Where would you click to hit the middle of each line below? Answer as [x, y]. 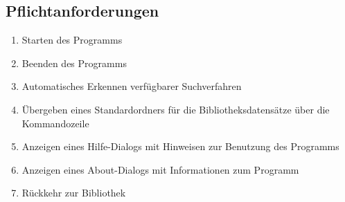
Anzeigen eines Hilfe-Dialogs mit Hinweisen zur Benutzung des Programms [180, 146]
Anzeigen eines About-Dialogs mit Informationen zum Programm [160, 169]
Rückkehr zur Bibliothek [74, 193]
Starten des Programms [72, 40]
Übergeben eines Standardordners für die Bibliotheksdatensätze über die [176, 109]
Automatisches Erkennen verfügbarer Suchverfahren [132, 86]
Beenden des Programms [74, 63]
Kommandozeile [55, 123]
